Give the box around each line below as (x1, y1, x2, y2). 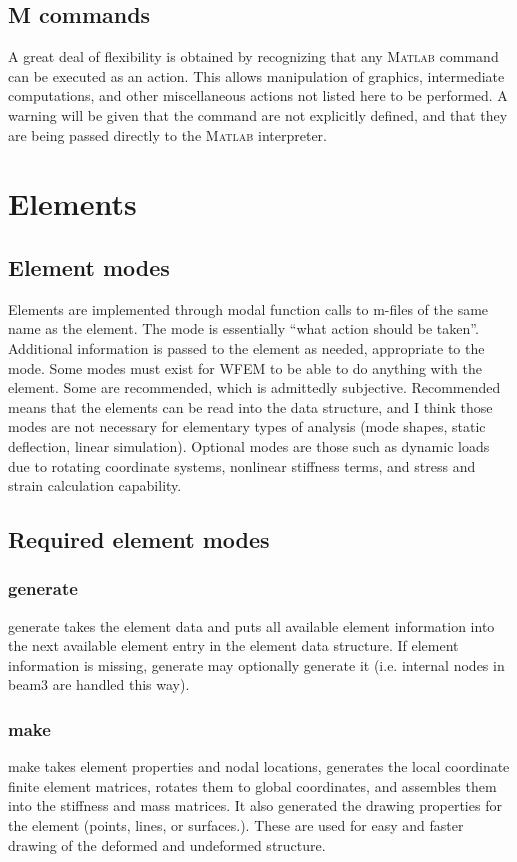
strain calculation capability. (8, 475, 182, 496)
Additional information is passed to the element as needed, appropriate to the (8, 337, 485, 358)
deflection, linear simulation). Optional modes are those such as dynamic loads (8, 435, 490, 456)
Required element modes (8, 524, 270, 555)
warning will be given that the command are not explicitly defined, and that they (8, 104, 508, 125)
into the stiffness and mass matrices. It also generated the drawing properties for (8, 795, 502, 816)
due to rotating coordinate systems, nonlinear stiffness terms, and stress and (8, 455, 476, 476)
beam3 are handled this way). (8, 674, 190, 695)
